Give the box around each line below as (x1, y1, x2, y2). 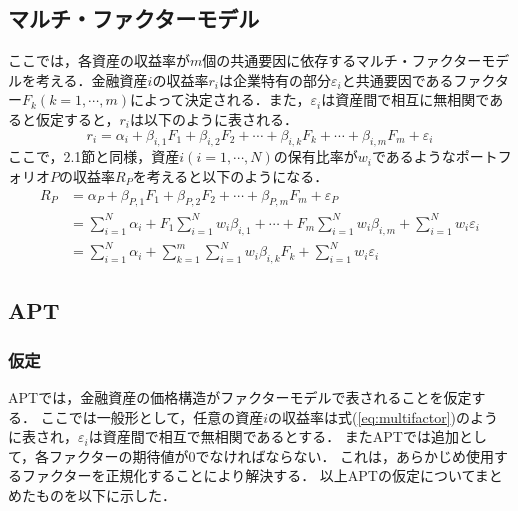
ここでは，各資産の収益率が (8, 50, 190, 71)
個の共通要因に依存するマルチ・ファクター (202, 50, 482, 71)
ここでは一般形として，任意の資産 (40, 406, 264, 427)
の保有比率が (273, 146, 358, 167)
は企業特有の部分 (218, 69, 331, 90)
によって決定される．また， (129, 89, 311, 110)
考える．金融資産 (35, 69, 148, 90)
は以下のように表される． (129, 108, 298, 129)
